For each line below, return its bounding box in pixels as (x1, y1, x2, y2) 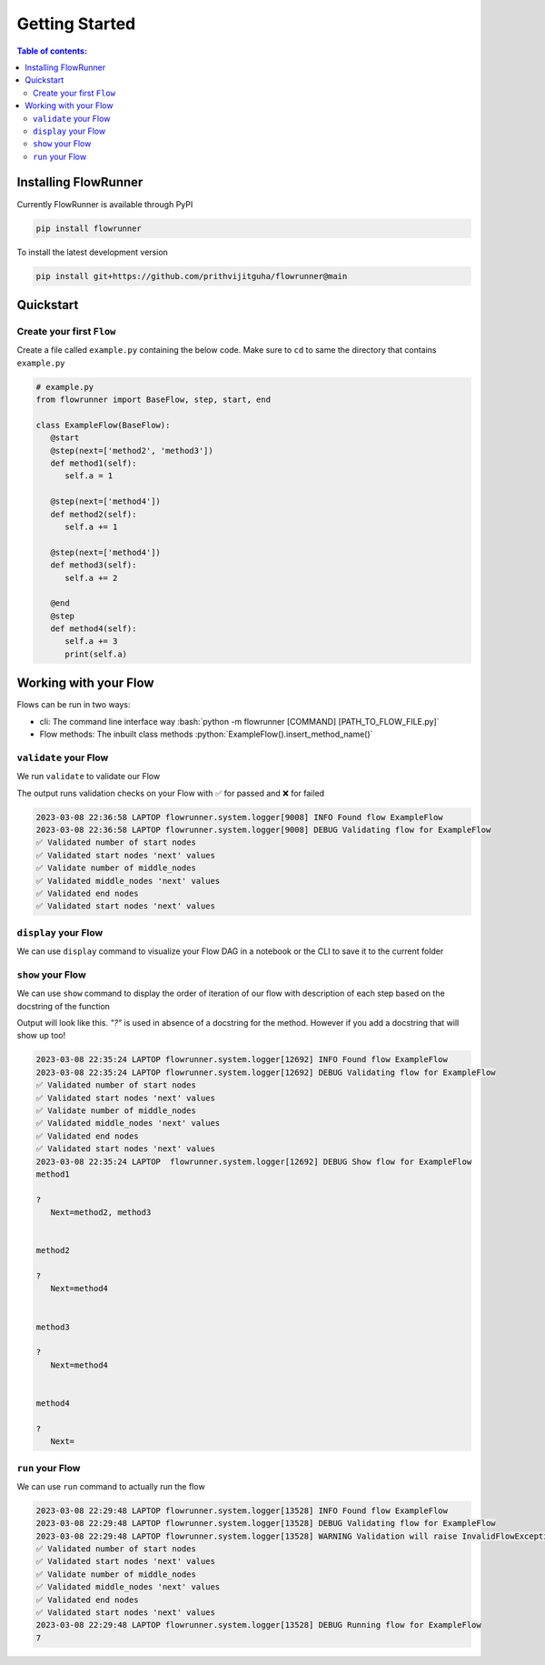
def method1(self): (50, 458, 137, 468)
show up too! (16, 1030, 66, 1041)
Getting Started (16, 14, 136, 34)
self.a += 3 (64, 637, 118, 647)
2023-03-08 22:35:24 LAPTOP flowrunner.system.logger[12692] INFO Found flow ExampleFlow (35, 1055, 449, 1065)
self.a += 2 (64, 573, 118, 583)
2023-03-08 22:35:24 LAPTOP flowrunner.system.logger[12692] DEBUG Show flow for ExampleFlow (35, 1156, 472, 1167)
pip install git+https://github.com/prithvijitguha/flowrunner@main (35, 271, 348, 281)
